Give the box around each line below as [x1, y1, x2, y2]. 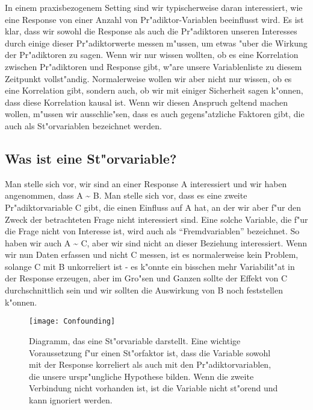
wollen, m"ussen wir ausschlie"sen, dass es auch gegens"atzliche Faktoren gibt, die [5, 107, 305, 120]
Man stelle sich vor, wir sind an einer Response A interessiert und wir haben [5, 177, 287, 190]
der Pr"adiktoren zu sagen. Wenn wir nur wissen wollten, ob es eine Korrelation [5, 48, 299, 61]
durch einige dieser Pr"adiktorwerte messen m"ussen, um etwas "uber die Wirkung [5, 36, 308, 49]
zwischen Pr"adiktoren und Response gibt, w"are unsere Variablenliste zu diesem [5, 60, 302, 72]
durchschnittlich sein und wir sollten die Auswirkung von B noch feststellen [5, 284, 284, 296]
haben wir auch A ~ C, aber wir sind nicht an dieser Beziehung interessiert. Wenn [5, 236, 308, 249]
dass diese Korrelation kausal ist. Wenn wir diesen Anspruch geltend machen [5, 95, 288, 108]
